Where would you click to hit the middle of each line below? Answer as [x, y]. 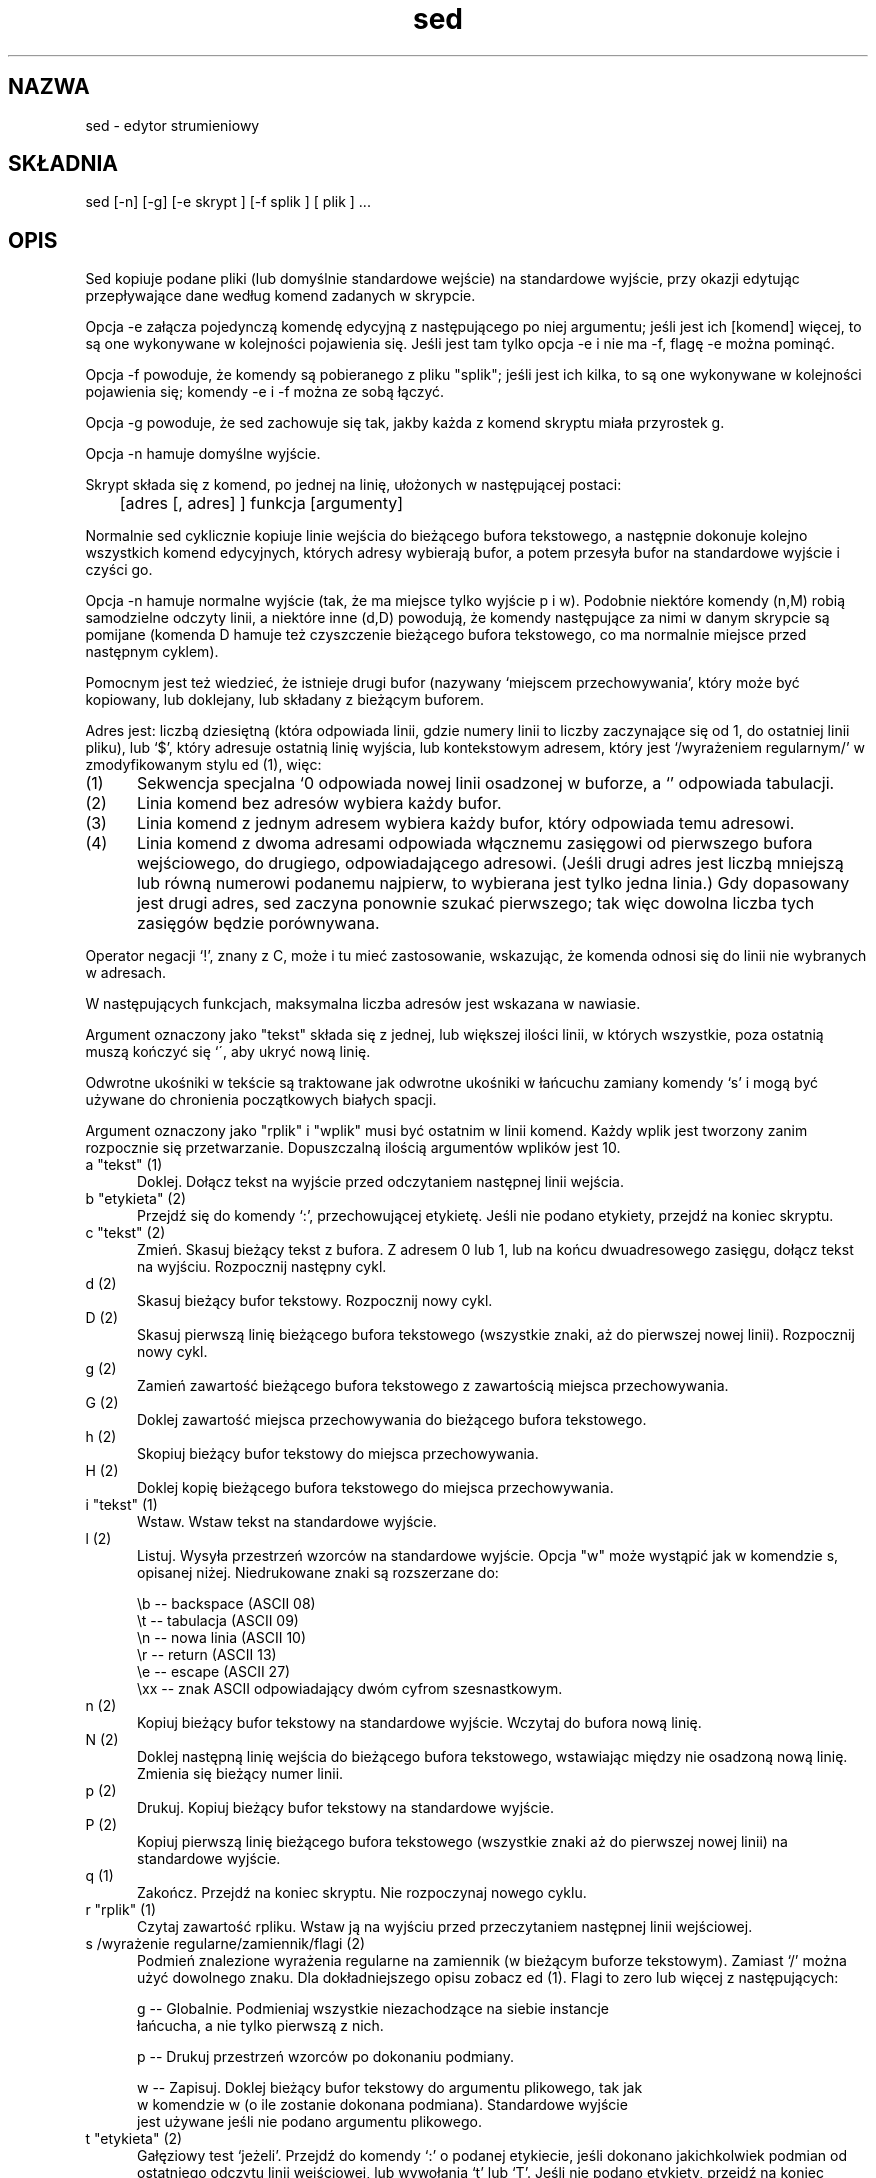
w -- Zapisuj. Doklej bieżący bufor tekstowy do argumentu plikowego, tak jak [390, 2088]
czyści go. [119, 570]
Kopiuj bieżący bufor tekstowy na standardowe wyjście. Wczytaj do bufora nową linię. [419, 1723]
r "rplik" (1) [121, 1910]
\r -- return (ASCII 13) [207, 1655]
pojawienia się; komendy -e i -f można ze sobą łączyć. [265, 392]
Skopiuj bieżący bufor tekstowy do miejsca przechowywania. [338, 1454]
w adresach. [125, 973]
